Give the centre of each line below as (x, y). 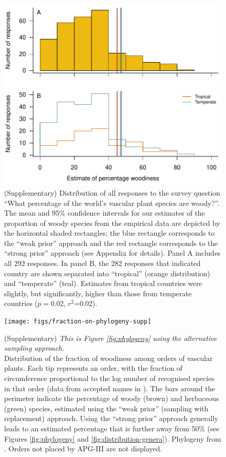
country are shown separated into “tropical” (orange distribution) (107, 273)
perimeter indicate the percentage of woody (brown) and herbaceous (112, 398)
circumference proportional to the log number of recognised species (109, 378)
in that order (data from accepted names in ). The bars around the (110, 388)
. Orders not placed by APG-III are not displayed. (83, 449)
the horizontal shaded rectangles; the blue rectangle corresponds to (109, 233)
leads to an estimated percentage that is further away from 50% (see (112, 429)
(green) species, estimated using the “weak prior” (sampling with (106, 408)
